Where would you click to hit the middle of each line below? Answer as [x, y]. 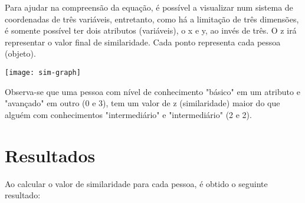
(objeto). [20, 53]
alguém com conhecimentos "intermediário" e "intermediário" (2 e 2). [128, 114]
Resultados [50, 155]
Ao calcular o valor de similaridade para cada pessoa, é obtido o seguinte [136, 183]
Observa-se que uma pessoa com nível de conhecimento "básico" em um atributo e [152, 91]
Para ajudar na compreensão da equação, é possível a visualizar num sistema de [149, 7]
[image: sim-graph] [43, 72]
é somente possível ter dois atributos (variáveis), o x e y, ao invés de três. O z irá [151, 30]
